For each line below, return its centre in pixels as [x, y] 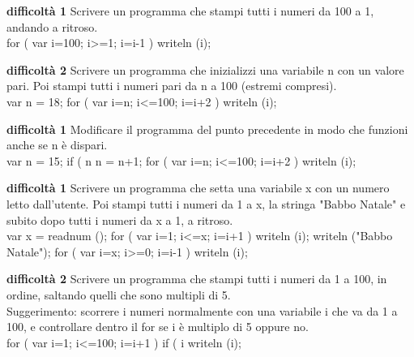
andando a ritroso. [52, 26]
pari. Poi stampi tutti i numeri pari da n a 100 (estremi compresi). [172, 86]
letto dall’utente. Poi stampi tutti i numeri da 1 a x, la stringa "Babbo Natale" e [206, 203]
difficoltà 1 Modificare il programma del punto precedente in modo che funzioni [207, 129]
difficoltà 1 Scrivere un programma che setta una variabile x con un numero [198, 188]
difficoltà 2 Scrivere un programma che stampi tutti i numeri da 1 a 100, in [197, 279]
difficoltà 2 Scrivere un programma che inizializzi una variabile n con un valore [205, 69]
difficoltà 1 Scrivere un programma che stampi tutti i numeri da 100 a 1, [190, 11]
